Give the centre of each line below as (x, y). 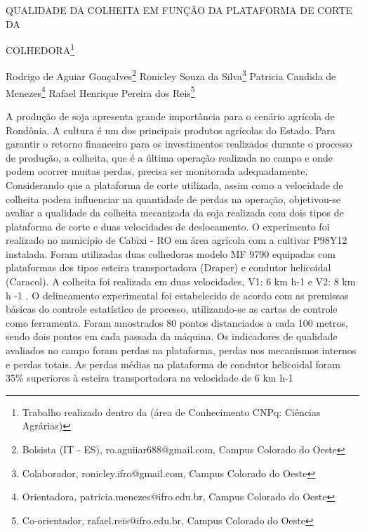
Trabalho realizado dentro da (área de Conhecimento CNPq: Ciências (171, 411)
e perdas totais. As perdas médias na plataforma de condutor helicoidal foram (173, 364)
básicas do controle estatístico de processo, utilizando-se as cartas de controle (172, 309)
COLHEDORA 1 (40, 49)
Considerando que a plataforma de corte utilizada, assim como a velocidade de (174, 184)
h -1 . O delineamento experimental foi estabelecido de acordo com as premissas (177, 295)
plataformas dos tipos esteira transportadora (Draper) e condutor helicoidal (168, 267)
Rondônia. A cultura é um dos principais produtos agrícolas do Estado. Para (171, 130)
